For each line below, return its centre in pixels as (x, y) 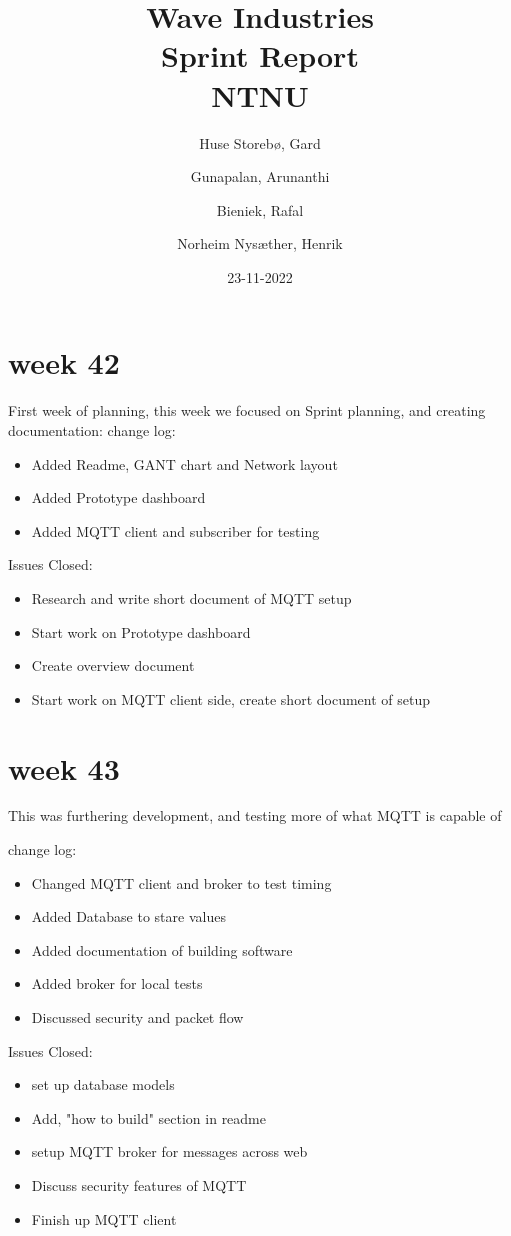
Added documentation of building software (162, 949)
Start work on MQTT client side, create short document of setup (230, 698)
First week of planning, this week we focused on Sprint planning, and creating (247, 410)
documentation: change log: (92, 430)
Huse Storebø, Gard (260, 142)
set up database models (103, 1084)
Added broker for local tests (117, 983)
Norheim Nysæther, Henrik (260, 243)
